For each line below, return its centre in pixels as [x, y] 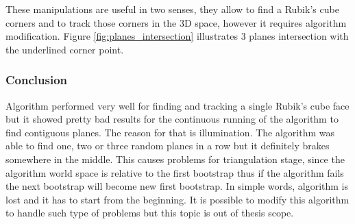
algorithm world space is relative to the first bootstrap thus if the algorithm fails [175, 172]
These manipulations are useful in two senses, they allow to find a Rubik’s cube [172, 9]
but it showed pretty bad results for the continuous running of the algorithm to [172, 119]
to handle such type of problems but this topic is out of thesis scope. [150, 213]
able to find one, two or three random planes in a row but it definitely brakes [168, 146]
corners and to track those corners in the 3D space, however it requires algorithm [176, 22]
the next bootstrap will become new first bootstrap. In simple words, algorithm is [177, 186]
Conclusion [36, 80]
